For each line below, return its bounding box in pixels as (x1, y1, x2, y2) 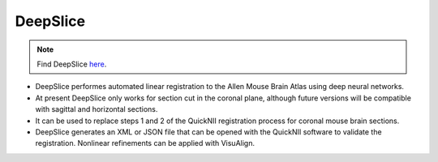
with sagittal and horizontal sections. (35, 104, 158, 114)
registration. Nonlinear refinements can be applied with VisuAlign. (35, 139, 255, 148)
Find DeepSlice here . (36, 59, 107, 69)
